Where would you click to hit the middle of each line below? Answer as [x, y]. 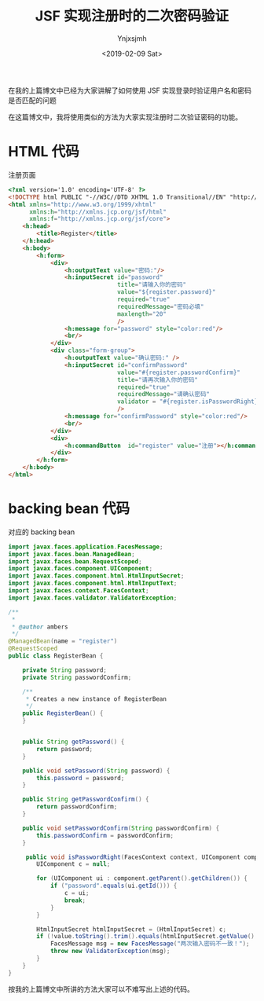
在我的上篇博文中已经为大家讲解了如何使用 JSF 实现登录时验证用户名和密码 [130, 90]
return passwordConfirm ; [77, 807]
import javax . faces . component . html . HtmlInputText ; [93, 583]
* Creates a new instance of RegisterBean [96, 699]
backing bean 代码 [69, 509]
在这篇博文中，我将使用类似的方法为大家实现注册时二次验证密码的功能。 [125, 117]
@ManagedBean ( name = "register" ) [63, 641]
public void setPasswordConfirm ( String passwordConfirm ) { [121, 828]
